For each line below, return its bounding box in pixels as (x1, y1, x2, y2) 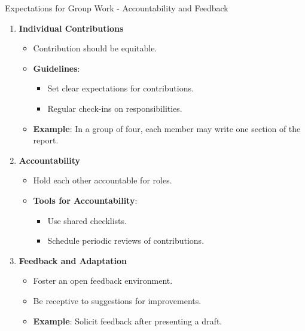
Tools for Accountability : (33, 194, 138, 206)
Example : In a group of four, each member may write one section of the (33, 122, 301, 134)
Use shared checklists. (47, 214, 127, 226)
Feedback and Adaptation (19, 254, 127, 266)
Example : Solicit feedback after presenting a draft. (33, 314, 222, 327)
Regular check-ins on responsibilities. (47, 102, 182, 114)
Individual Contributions (19, 22, 124, 34)
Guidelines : (33, 62, 80, 74)
